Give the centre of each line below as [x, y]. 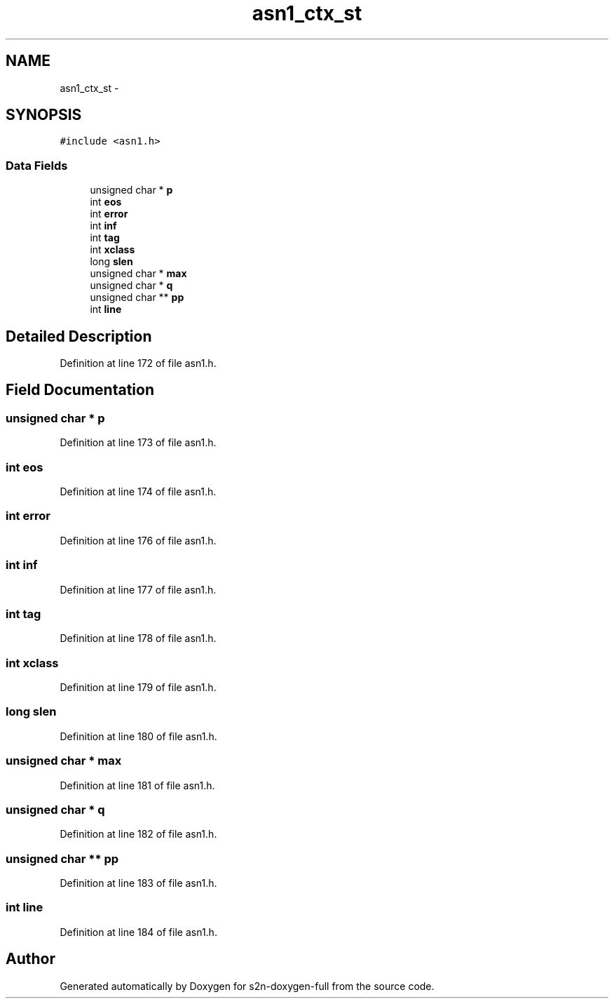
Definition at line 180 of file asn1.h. [138, 736]
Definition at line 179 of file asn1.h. [138, 687]
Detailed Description [79, 336]
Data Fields [37, 165]
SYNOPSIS [44, 115]
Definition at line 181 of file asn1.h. [137, 785]
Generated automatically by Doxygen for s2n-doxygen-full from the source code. [247, 986]
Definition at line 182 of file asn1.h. [138, 834]
